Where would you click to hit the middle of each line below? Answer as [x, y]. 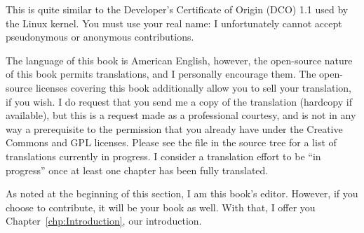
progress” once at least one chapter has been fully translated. [137, 170]
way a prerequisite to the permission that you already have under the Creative [174, 128]
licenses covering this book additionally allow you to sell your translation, [193, 87]
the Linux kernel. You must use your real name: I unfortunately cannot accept [174, 23]
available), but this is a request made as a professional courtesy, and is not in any [181, 115]
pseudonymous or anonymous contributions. [100, 37]
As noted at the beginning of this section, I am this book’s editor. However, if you [182, 193]
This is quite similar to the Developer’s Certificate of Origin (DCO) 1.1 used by [177, 9]
